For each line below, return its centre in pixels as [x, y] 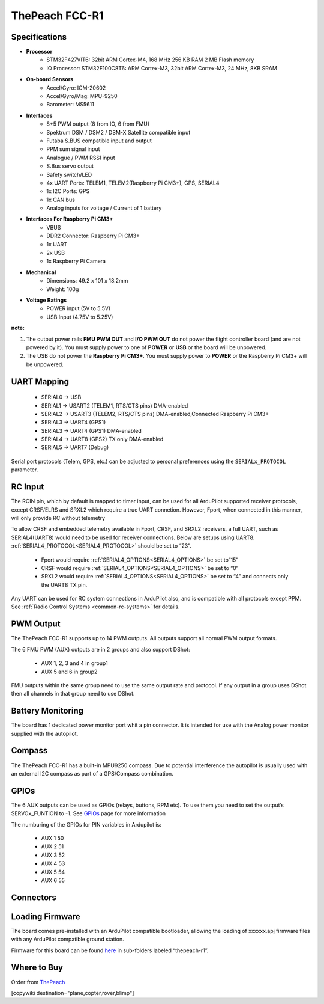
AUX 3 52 [53, 855]
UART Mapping [40, 381]
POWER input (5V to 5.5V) [79, 308]
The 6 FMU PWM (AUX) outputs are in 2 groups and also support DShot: [100, 649]
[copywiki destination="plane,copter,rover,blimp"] [73, 993]
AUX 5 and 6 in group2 [69, 672]
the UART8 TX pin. [64, 585]
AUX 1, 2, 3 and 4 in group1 [74, 663]
